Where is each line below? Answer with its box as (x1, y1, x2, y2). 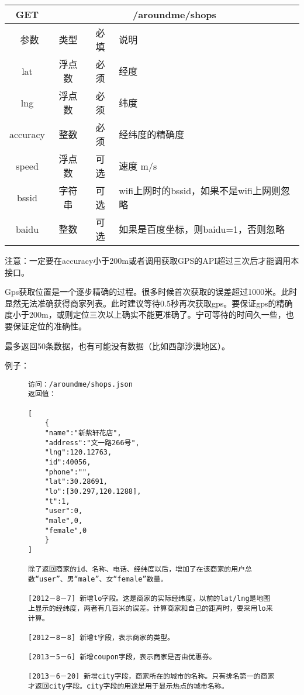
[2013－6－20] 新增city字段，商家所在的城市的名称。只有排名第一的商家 (28, 672, 275, 681)
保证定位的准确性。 (12, 319, 87, 332)
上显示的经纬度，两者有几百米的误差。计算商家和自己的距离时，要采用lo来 (28, 604, 273, 613)
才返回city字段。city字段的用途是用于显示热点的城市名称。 (28, 682, 229, 691)
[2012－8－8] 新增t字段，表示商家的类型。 (28, 633, 174, 642)
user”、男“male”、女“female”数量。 (39, 574, 168, 583)
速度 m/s (119, 159, 157, 173)
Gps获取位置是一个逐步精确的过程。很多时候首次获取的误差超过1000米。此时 (5, 285, 298, 298)
